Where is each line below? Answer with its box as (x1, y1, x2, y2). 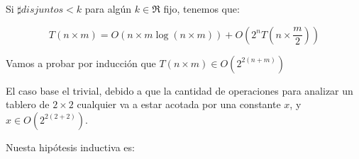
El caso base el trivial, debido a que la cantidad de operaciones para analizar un (6, 83, 353, 98)
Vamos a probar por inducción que (6, 55, 156, 70)
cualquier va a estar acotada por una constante (77, 97, 281, 112)
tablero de (6, 97, 50, 112)
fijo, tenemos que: (163, 1, 240, 16)
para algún (84, 1, 132, 16)
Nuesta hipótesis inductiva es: (6, 139, 135, 154)
